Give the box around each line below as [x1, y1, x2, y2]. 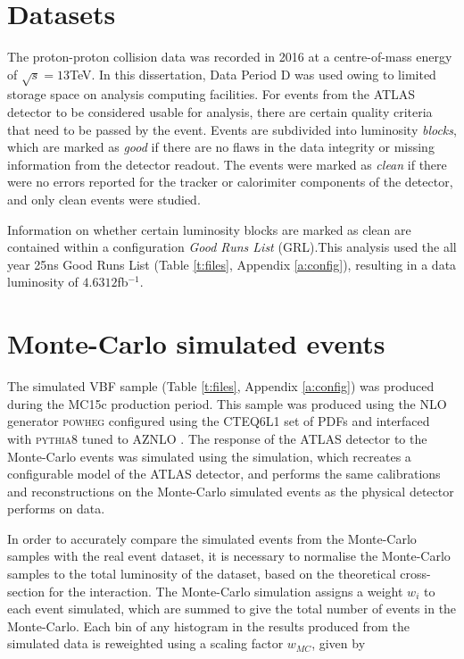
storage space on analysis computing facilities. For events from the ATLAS [7, 85, 416, 104]
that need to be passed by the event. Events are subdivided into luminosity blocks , [7, 120, 457, 138]
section [7, 581, 46, 600]
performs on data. [7, 499, 105, 518]
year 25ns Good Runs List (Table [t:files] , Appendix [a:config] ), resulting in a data [7, 254, 457, 273]
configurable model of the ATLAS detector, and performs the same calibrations [7, 464, 441, 483]
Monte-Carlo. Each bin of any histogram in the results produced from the [7, 616, 410, 635]
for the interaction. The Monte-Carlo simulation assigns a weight [48, 581, 403, 600]
